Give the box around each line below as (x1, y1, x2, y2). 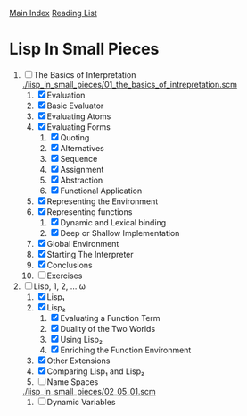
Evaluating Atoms (46, 111, 111, 122)
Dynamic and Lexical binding (60, 216, 167, 227)
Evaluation (46, 89, 86, 100)
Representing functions (46, 206, 133, 217)
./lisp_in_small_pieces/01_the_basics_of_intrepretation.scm (21, 79, 238, 89)
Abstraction (60, 174, 103, 185)
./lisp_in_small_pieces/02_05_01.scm (21, 386, 156, 396)
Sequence (60, 153, 98, 164)
